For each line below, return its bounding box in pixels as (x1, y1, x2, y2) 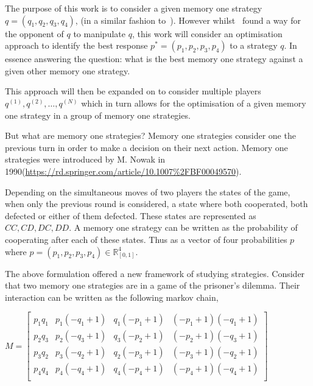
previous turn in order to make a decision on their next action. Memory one (5, 141, 288, 153)
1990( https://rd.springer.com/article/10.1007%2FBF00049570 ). (5, 164, 242, 177)
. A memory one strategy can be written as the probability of (69, 221, 298, 234)
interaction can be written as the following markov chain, (5, 290, 219, 303)
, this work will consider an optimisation (132, 27, 283, 40)
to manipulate (73, 27, 125, 40)
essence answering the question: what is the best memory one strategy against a (5, 52, 303, 65)
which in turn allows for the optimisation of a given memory (81, 96, 306, 109)
